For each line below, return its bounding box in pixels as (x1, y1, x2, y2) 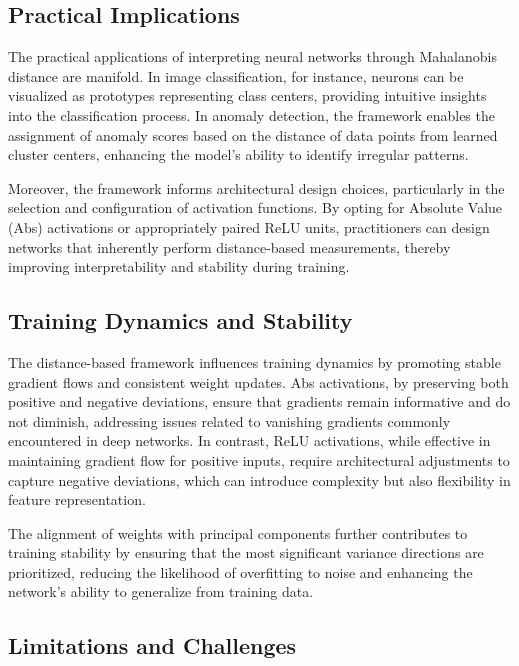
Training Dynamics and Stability (8, 305, 353, 336)
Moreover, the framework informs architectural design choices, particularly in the (8, 177, 505, 198)
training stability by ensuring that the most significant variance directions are (8, 542, 484, 563)
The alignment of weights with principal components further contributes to (8, 522, 468, 543)
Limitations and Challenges (8, 630, 297, 661)
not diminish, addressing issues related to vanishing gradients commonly (8, 410, 451, 431)
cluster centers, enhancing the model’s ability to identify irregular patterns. (8, 144, 469, 165)
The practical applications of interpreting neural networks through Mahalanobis (8, 46, 497, 67)
